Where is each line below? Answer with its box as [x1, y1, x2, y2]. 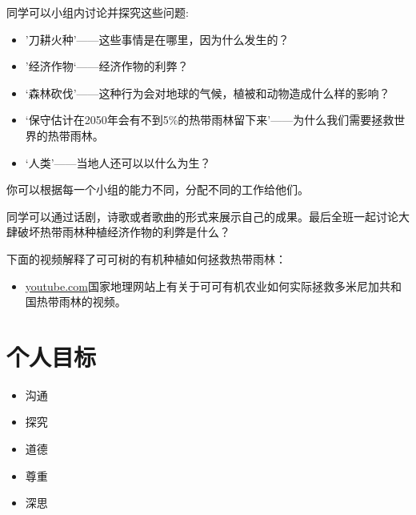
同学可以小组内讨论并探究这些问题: [6, 4, 189, 20]
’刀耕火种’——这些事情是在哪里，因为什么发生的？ [25, 30, 290, 47]
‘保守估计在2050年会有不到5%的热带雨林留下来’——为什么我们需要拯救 [25, 111, 394, 128]
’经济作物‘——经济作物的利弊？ [25, 58, 189, 74]
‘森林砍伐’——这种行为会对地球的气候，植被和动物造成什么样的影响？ [25, 84, 390, 101]
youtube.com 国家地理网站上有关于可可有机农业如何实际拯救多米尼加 [25, 277, 379, 294]
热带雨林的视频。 [36, 293, 126, 310]
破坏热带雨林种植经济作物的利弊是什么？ [17, 223, 230, 240]
